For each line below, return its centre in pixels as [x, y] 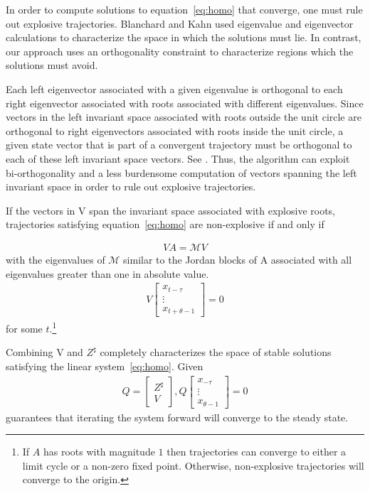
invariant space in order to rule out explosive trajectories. [131, 187]
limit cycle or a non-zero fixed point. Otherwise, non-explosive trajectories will [193, 465]
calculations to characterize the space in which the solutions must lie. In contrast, [184, 37]
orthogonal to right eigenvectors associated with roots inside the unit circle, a [175, 130]
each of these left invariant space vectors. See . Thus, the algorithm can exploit [178, 158]
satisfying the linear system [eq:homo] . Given [105, 366]
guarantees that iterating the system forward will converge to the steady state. [177, 417]
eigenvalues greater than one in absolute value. [107, 273]
